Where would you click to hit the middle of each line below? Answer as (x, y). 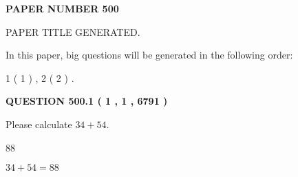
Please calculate (39, 124)
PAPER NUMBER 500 (62, 8)
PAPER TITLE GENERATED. (73, 31)
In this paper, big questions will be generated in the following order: (149, 55)
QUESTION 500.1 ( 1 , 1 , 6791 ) (87, 101)
